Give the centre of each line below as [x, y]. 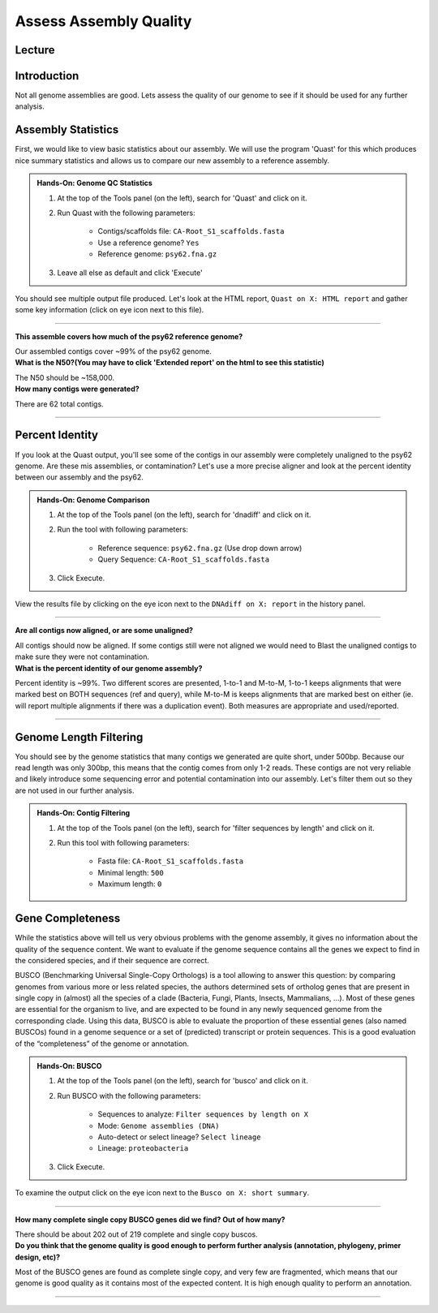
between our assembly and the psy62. [79, 477]
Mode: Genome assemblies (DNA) [159, 1126]
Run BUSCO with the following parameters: [129, 1096]
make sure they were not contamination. [82, 656]
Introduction [47, 76]
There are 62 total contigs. [60, 404]
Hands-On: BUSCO [69, 1066]
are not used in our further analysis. [75, 790]
